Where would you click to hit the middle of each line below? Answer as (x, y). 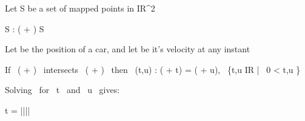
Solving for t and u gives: (62, 90)
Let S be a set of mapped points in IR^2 (80, 8)
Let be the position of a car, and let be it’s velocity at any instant (128, 49)
